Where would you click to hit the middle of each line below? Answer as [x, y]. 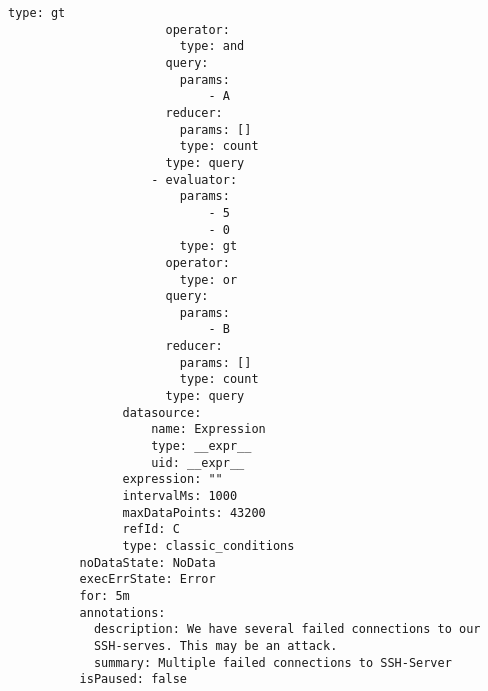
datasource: [162, 412]
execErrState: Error [147, 579]
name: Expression [208, 429]
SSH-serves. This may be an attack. [215, 645]
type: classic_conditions [208, 546]
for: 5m [104, 595]
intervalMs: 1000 [180, 496]
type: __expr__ [201, 446]
